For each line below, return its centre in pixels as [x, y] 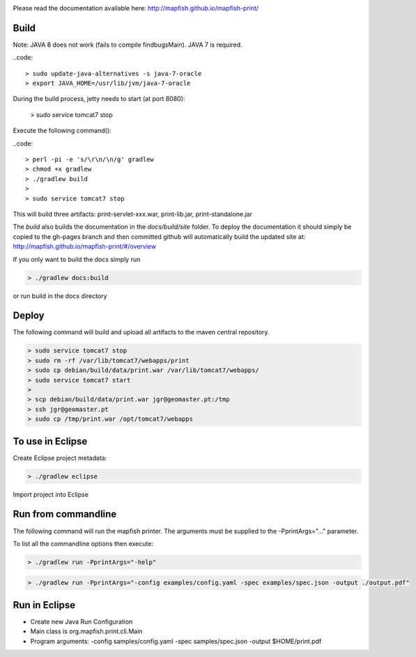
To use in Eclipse [50, 441]
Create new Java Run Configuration [82, 621]
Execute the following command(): [62, 131]
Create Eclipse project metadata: [60, 458]
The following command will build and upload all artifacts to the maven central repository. [141, 332]
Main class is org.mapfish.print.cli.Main [86, 631]
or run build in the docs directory [60, 295]
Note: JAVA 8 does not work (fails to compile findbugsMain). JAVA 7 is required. [128, 45]
